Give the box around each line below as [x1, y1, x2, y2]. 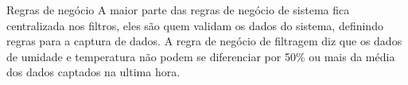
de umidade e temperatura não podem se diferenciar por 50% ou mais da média [6, 48, 395, 64]
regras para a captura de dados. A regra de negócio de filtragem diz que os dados [6, 33, 402, 49]
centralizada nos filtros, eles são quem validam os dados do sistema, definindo [6, 17, 383, 33]
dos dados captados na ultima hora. [6, 64, 181, 80]
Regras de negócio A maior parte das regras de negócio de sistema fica [6, 2, 350, 17]
